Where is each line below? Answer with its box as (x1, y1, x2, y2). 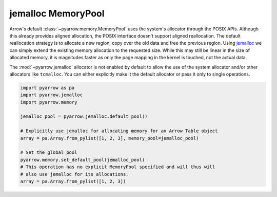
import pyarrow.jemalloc (20, 92, 83, 98)
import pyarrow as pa (20, 85, 75, 91)
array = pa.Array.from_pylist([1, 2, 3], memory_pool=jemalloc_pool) (20, 135, 199, 141)
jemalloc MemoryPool (9, 8, 105, 19)
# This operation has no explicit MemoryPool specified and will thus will (20, 164, 215, 170)
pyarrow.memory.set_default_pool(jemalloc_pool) (20, 157, 145, 163)
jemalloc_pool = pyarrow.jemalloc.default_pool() (20, 114, 148, 119)
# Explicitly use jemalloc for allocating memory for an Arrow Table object (20, 128, 218, 134)
